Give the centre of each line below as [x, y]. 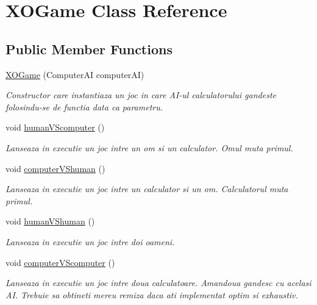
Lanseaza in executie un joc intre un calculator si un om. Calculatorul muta [147, 189]
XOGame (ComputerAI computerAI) [75, 74]
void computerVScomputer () [60, 262]
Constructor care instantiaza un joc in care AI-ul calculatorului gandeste [141, 95]
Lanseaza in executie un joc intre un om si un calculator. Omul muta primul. [149, 147]
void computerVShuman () [55, 168]
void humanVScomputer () [55, 127]
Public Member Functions [89, 48]
